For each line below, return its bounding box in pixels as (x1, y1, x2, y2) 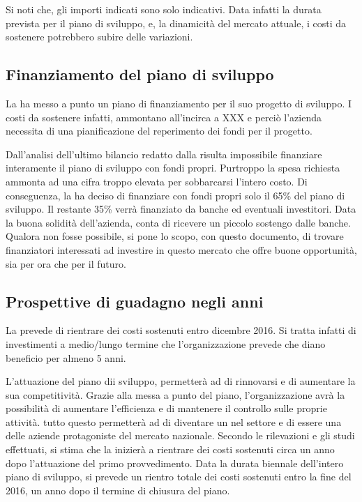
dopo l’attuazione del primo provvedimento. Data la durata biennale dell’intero (6, 455, 344, 470)
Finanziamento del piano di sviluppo (6, 63, 274, 85)
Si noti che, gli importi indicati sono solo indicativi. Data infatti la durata (6, 2, 322, 16)
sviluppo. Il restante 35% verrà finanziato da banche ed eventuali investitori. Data (6, 201, 356, 216)
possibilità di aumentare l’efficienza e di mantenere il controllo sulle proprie (6, 401, 327, 416)
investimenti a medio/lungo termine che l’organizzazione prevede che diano (6, 336, 326, 351)
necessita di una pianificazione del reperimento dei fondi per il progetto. (6, 123, 312, 138)
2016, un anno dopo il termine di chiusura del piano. (6, 482, 230, 497)
